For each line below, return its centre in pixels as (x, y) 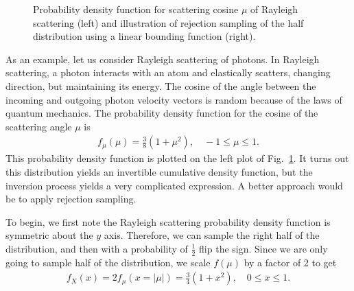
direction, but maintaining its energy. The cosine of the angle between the (161, 85)
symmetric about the (49, 235)
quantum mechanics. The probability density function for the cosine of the (162, 113)
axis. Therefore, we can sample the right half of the (212, 235)
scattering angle (39, 126)
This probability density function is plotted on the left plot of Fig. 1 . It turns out (177, 158)
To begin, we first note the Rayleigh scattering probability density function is (168, 221)
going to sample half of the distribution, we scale (108, 262)
